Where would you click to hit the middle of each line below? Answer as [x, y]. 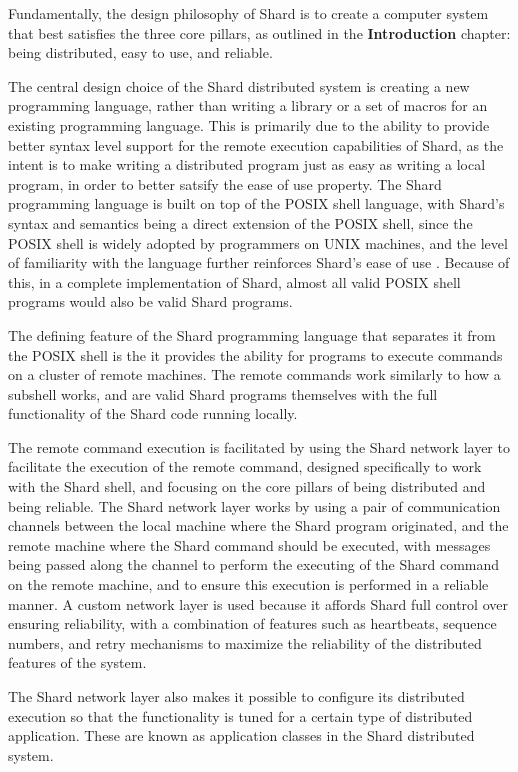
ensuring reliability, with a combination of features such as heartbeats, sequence [252, 623]
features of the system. [77, 662]
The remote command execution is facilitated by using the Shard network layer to [259, 446]
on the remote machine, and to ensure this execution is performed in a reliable [248, 584]
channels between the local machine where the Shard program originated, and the [258, 525]
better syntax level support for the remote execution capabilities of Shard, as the [256, 144]
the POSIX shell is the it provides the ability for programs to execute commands [255, 354]
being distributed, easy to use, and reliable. [140, 52]
